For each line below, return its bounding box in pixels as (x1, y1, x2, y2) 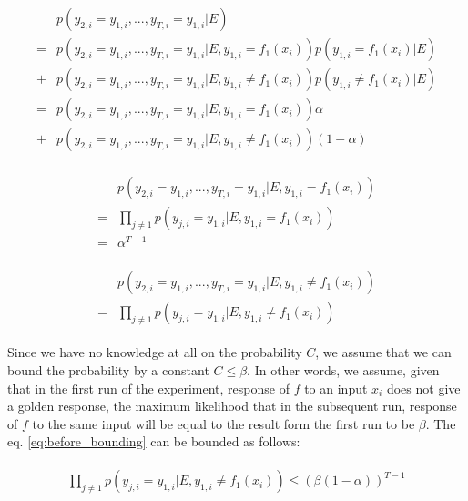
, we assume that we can (315, 343, 452, 362)
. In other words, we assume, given (247, 361, 440, 380)
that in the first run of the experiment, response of (7, 378, 290, 397)
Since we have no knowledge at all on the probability (7, 343, 302, 362)
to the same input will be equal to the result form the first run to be (32, 414, 415, 433)
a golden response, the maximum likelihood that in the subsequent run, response (7, 396, 457, 415)
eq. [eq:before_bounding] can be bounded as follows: (7, 432, 300, 451)
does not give (386, 378, 461, 397)
